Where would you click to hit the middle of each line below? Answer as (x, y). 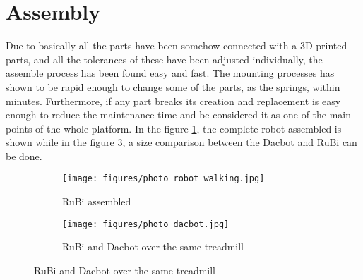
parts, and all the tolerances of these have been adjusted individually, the (164, 59)
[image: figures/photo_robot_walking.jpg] (163, 179)
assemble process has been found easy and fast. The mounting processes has (170, 73)
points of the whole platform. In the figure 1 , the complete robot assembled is (174, 128)
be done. (24, 156)
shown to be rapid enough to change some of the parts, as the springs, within (173, 86)
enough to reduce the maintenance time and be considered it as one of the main (179, 115)
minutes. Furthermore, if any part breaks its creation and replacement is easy (173, 101)
